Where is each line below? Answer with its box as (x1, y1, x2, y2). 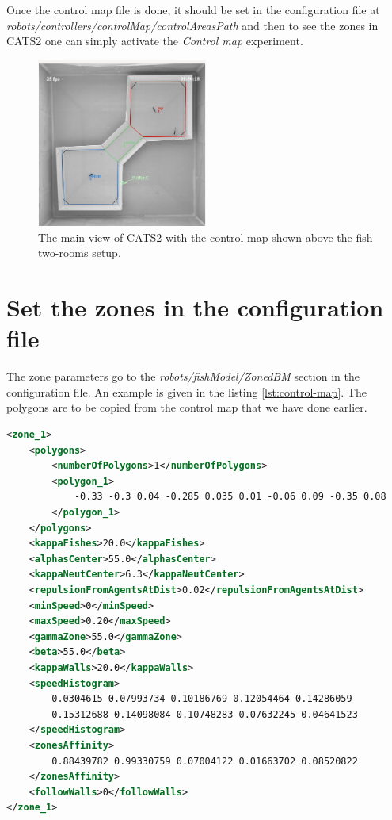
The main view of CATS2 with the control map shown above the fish (38, 228, 373, 245)
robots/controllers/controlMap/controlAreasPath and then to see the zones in (6, 17, 379, 33)
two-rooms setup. (38, 244, 121, 261)
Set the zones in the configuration (6, 291, 384, 324)
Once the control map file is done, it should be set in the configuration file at (6, 2, 380, 17)
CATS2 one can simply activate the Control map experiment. (6, 33, 303, 49)
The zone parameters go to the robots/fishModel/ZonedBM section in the (6, 368, 360, 385)
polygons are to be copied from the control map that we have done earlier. (6, 399, 367, 416)
